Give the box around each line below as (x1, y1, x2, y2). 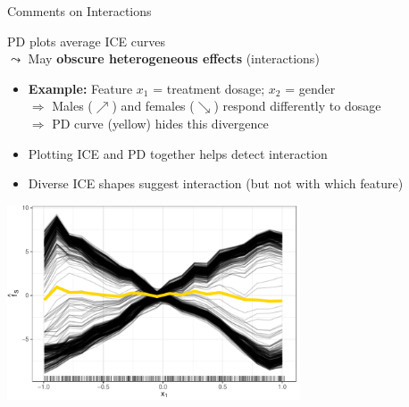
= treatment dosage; (153, 79, 265, 97)
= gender (285, 79, 336, 97)
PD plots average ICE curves (7, 31, 165, 50)
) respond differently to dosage (213, 96, 381, 115)
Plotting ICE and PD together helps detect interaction (28, 144, 328, 162)
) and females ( (112, 96, 195, 115)
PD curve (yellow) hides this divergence (52, 113, 269, 132)
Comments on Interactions (7, 2, 152, 20)
